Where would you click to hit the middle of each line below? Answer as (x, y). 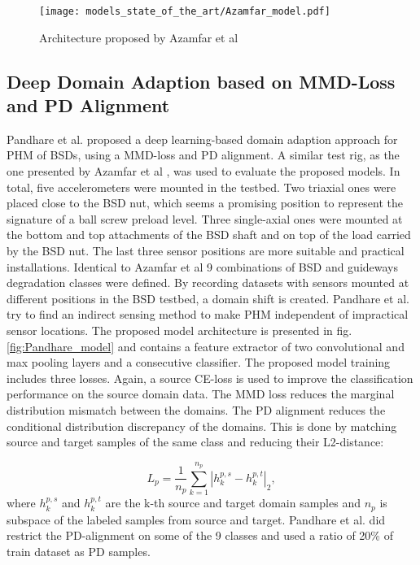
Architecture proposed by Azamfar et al (139, 37)
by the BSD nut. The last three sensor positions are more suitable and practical (206, 250)
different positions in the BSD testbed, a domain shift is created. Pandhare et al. (208, 298)
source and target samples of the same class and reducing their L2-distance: (195, 442)
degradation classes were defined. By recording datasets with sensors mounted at (208, 282)
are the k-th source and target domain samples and (233, 503)
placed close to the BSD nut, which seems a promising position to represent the (205, 203)
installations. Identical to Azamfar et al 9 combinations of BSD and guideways (203, 266)
